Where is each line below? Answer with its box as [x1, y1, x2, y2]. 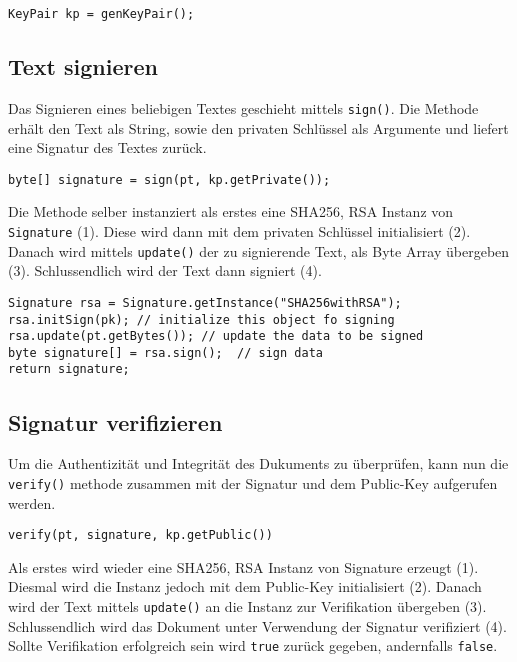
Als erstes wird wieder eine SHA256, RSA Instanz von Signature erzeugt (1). [8, 556, 479, 577]
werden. [8, 492, 56, 513]
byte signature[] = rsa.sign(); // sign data [8, 345, 323, 360]
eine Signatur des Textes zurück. [8, 137, 207, 158]
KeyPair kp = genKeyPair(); [8, 7, 195, 21]
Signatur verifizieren [8, 406, 223, 437]
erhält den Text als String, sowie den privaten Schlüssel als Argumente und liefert [8, 117, 509, 138]
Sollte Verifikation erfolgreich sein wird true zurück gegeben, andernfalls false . [8, 635, 498, 656]
